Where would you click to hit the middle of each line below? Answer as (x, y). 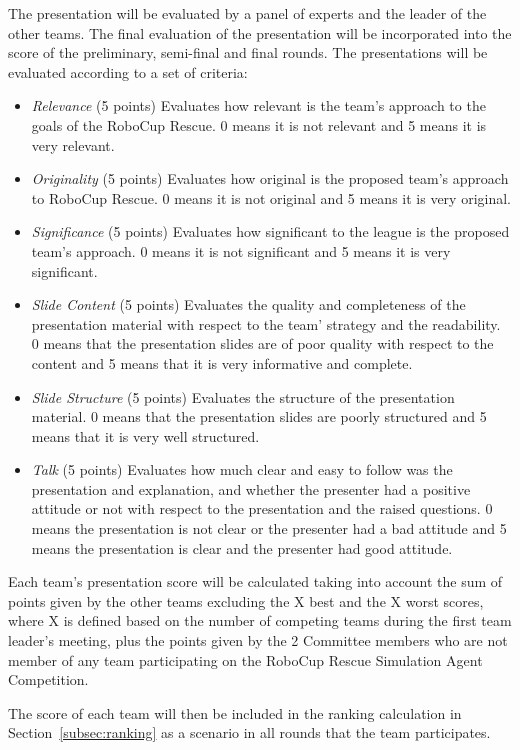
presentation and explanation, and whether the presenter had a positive (251, 488)
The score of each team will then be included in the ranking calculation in (235, 712)
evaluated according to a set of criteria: (128, 71)
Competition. (48, 679)
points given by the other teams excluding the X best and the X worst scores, (246, 600)
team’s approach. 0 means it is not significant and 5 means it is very (241, 250)
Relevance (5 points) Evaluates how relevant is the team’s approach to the (258, 105)
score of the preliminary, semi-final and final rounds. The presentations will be (248, 52)
